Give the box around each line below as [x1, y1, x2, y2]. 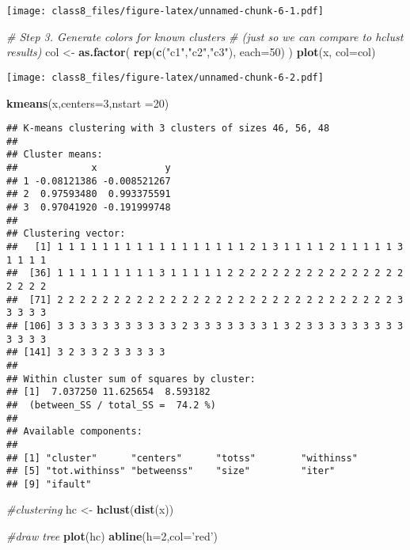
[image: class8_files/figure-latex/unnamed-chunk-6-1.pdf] [6, 6, 324, 17]
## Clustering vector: [6, 228, 126, 240]
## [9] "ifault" [6, 478, 92, 490]
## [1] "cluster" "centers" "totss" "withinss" [6, 452, 358, 464]
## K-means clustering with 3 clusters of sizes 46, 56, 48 [6, 123, 330, 135]
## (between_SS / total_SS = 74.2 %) [6, 399, 216, 411]
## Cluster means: [6, 149, 103, 161]
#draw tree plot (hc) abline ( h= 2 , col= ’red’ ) [6, 528, 218, 544]
